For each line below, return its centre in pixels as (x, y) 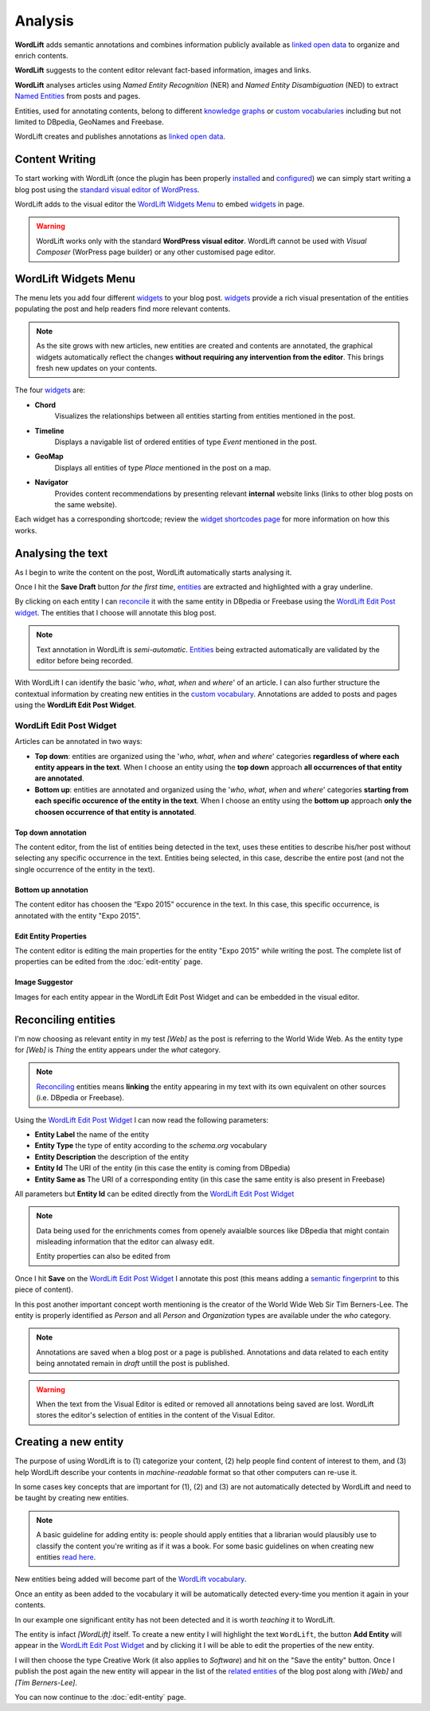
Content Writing (55, 159)
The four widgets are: (50, 390)
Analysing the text (61, 553)
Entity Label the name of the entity (92, 1134)
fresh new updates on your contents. (97, 368)
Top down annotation (51, 832)
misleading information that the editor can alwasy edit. (125, 1242)
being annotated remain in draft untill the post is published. (133, 1363)
